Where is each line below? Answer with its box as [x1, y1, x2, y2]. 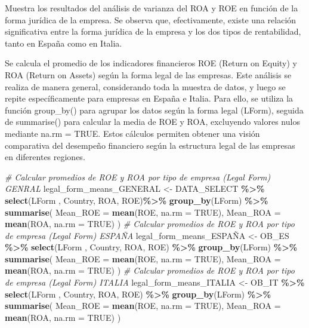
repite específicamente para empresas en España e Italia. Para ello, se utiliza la [5, 92, 293, 105]
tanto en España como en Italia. [5, 36, 122, 49]
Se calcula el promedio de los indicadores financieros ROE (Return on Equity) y [5, 57, 298, 69]
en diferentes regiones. [5, 151, 85, 163]
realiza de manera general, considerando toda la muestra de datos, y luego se [5, 80, 286, 93]
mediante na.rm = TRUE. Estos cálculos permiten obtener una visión [5, 127, 260, 139]
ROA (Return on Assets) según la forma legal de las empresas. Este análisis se [5, 68, 292, 81]
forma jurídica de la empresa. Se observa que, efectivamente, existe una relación [5, 13, 296, 26]
